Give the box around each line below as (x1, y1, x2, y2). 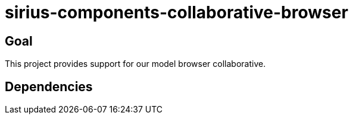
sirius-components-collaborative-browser (5, 2, 348, 22)
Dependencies (5, 79, 93, 94)
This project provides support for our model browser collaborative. (5, 59, 266, 69)
